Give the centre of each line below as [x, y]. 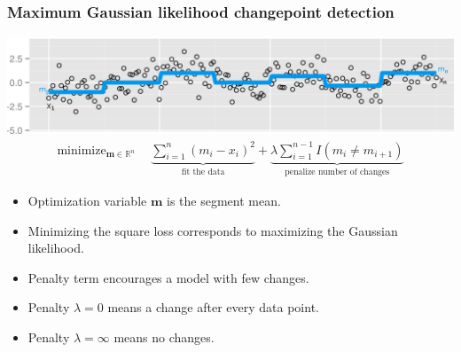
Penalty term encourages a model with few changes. [168, 277]
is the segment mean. [224, 201]
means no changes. [164, 337]
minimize [82, 150]
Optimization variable [87, 201]
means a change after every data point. [213, 307]
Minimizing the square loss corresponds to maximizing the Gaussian [213, 230]
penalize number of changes [337, 172]
